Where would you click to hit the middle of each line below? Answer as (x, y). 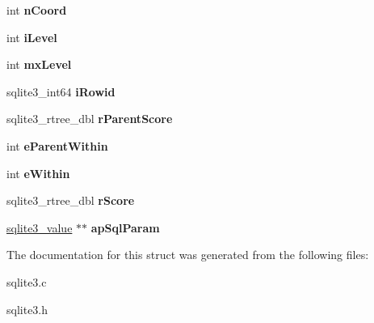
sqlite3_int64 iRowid (61, 91)
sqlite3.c (27, 281)
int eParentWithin (57, 145)
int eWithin (38, 173)
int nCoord (37, 10)
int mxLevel (39, 64)
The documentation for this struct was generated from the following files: (188, 255)
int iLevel (32, 37)
